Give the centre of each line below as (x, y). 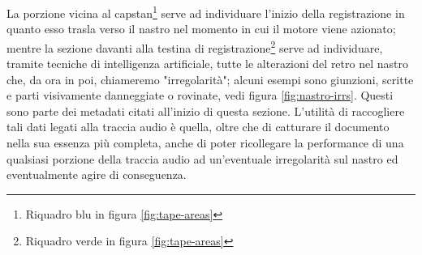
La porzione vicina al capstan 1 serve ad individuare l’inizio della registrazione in (206, 12)
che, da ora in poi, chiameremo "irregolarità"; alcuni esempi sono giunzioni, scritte (210, 79)
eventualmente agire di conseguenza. (97, 174)
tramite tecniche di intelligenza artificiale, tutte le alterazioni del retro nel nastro (207, 64)
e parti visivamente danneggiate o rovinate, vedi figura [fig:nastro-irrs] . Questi (200, 95)
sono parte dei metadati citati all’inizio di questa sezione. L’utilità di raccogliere (206, 110)
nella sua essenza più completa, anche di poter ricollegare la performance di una (205, 143)
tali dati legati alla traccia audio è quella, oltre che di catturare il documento (198, 127)
